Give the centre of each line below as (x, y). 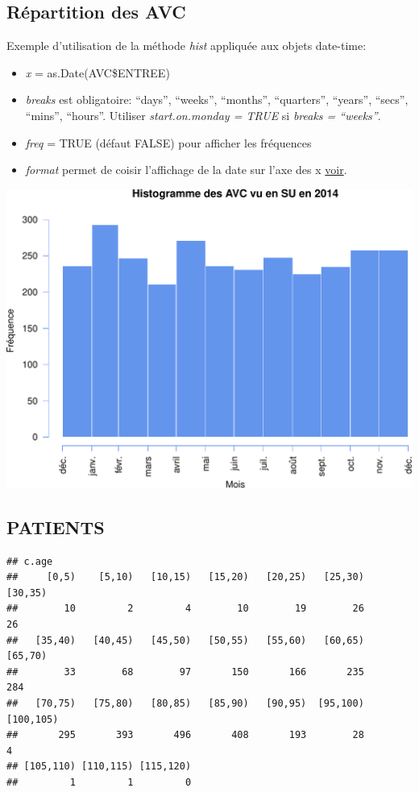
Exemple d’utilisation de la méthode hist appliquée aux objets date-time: (187, 46)
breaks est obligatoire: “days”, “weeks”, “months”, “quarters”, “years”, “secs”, (217, 100)
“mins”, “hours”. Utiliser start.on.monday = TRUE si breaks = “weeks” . (203, 115)
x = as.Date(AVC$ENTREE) (97, 72)
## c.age (30, 561)
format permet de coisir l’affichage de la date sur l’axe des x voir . (186, 170)
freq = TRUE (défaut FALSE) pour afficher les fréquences (168, 142)
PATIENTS (56, 527)
